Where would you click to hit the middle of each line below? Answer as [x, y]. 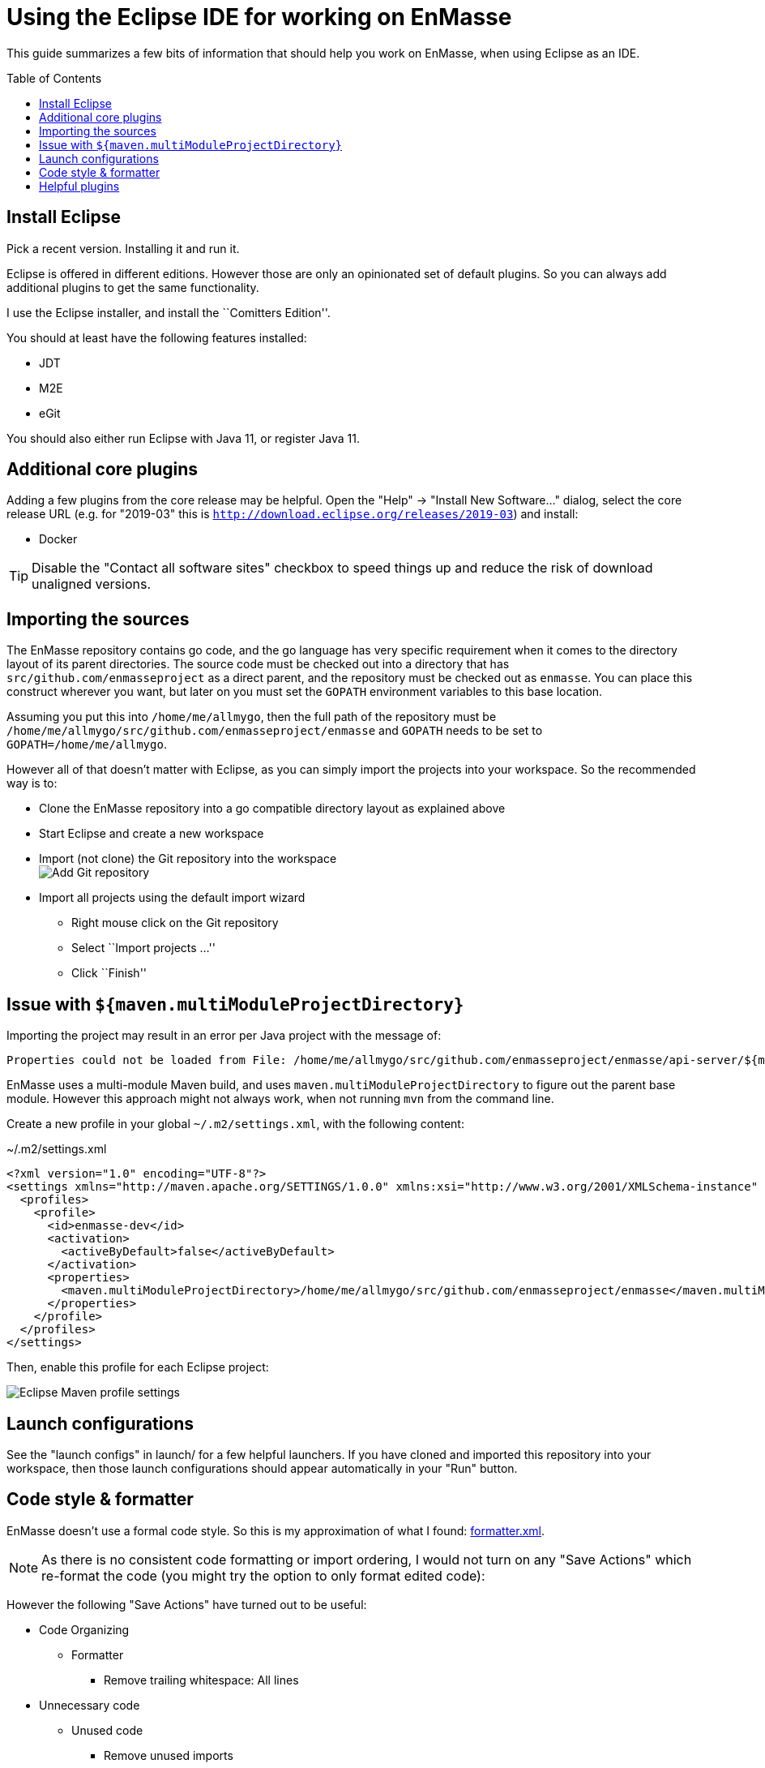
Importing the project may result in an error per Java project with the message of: [224, 1036]
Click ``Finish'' [109, 973]
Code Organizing [84, 1629]
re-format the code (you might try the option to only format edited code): [263, 1575]
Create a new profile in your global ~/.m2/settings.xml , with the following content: [235, 1124]
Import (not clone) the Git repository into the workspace [188, 859]
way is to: [32, 783]
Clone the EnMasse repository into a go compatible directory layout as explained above [272, 809]
